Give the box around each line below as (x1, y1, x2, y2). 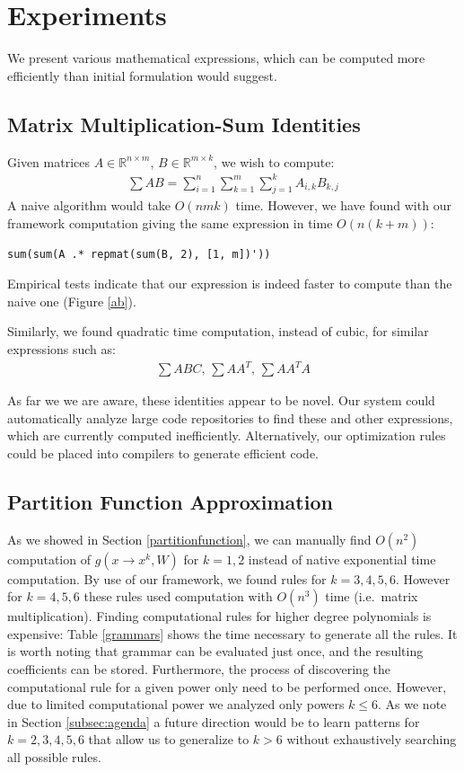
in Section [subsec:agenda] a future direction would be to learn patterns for (7, 712, 420, 731)
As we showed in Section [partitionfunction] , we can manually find (7, 529, 372, 548)
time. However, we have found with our (235, 196, 451, 215)
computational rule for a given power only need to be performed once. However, (7, 677, 447, 696)
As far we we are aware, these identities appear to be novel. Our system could (7, 391, 435, 410)
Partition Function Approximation (7, 487, 333, 515)
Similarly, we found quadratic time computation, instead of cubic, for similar (7, 322, 429, 341)
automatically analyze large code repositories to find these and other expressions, (7, 408, 453, 427)
